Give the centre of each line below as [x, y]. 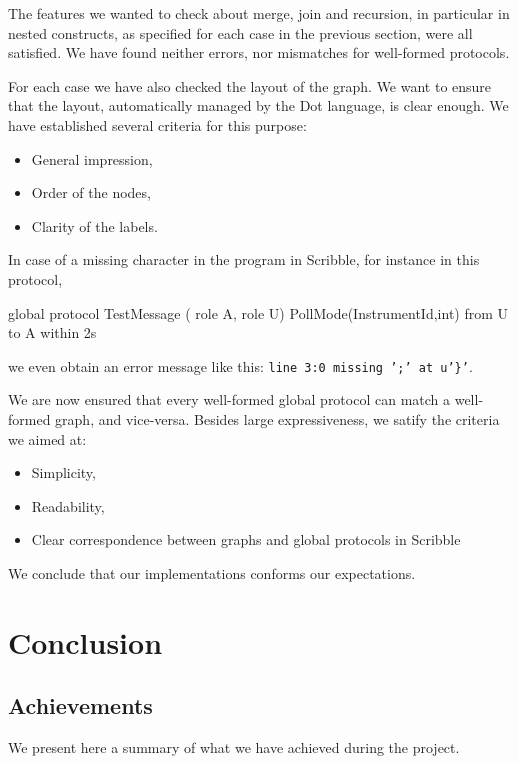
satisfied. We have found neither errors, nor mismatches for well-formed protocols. [259, 52]
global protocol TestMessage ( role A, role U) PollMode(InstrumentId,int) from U [258, 312]
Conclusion [85, 641]
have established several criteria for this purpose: [157, 124]
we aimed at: [47, 438]
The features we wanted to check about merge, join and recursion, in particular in [259, 13]
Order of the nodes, [91, 192]
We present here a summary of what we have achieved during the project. [234, 747]
